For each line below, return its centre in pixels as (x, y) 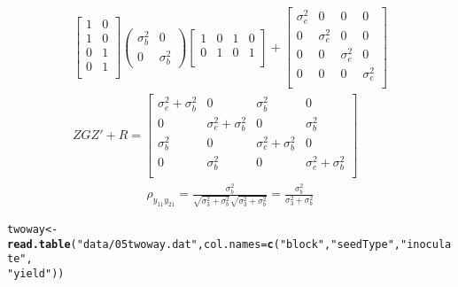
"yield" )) (36, 274)
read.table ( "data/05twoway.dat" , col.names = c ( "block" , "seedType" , (204, 244)
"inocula (426, 244)
